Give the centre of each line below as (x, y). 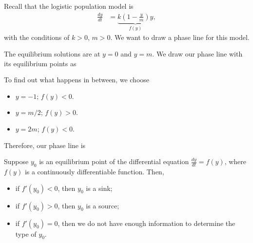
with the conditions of (37, 37)
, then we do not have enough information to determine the (146, 223)
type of (26, 234)
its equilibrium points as (40, 63)
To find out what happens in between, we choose (77, 80)
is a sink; (99, 188)
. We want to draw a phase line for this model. (180, 37)
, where (235, 161)
